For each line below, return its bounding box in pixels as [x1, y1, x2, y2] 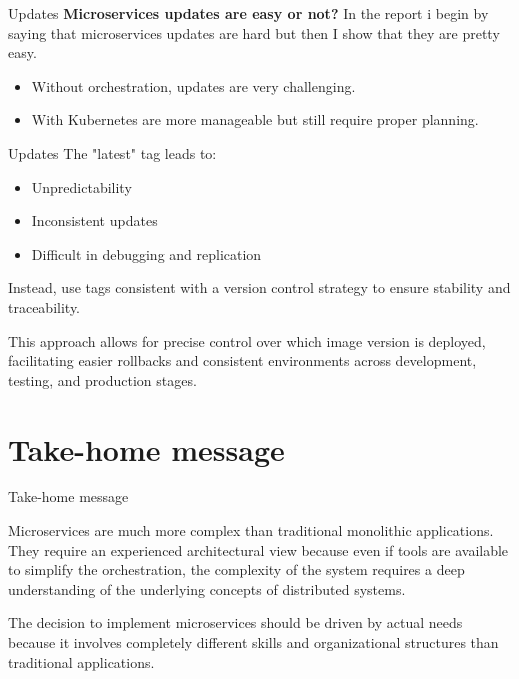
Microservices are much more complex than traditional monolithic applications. [8, 520, 494, 541]
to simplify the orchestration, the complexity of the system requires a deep [8, 559, 465, 580]
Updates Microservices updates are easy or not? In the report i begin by [8, 3, 489, 23]
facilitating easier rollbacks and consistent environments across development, [8, 350, 477, 371]
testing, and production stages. [8, 369, 197, 390]
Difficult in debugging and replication [31, 243, 262, 264]
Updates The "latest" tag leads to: [8, 142, 217, 163]
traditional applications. [8, 651, 155, 672]
